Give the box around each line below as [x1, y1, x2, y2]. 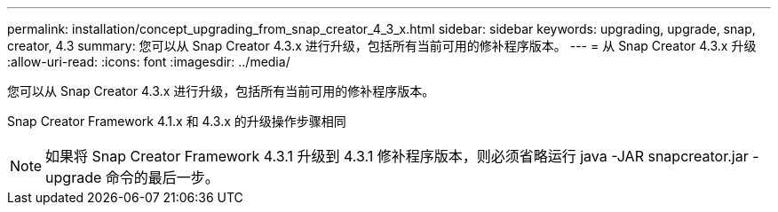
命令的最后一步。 [105, 169, 219, 186]
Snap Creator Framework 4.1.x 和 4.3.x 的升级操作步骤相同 [7, 114, 346, 129]
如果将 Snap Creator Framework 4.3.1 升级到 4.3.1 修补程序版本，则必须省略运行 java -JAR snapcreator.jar [45, 147, 749, 165]
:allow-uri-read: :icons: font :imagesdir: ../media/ [7, 54, 290, 69]
